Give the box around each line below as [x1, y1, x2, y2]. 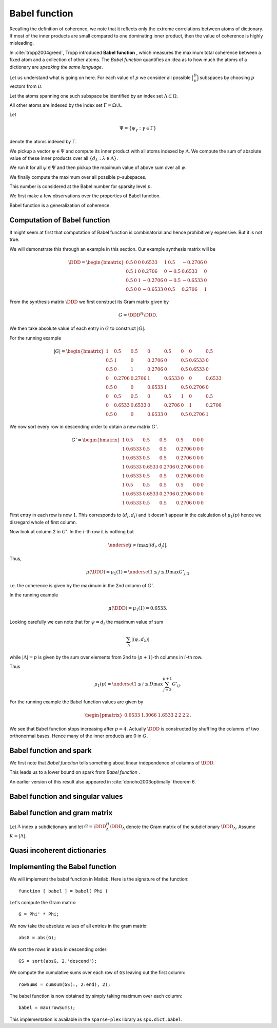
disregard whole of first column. [9, 519, 77, 525]
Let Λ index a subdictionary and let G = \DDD [9, 824, 106, 830]
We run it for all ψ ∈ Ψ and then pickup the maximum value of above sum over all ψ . [9, 164, 187, 171]
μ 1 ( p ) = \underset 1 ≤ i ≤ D [94, 681, 154, 688]
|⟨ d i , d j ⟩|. [148, 542, 168, 549]
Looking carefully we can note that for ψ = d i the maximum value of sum [9, 619, 164, 626]
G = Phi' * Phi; [18, 911, 60, 917]
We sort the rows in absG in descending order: [9, 946, 108, 952]
